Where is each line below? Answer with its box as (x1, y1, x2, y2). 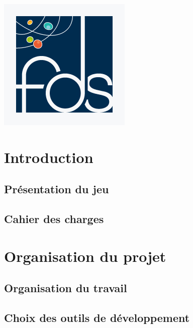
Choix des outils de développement (4, 310, 190, 325)
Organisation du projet (4, 245, 166, 266)
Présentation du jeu (4, 181, 109, 197)
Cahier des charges (4, 211, 104, 227)
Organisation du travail (4, 280, 127, 296)
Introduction (4, 146, 93, 167)
